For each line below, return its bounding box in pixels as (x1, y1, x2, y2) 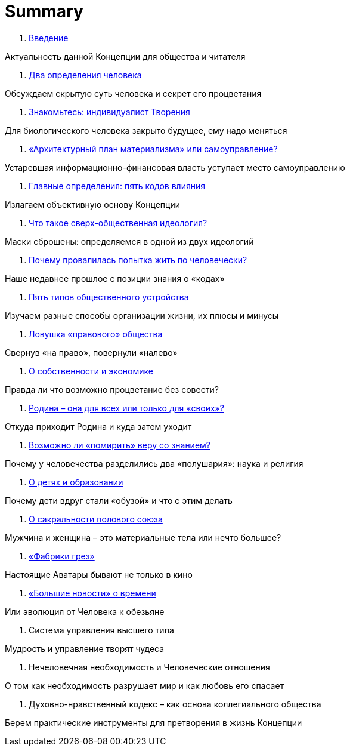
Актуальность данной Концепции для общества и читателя (5, 51, 246, 61)
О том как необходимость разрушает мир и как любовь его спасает (5, 680, 284, 691)
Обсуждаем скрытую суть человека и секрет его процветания (5, 88, 262, 99)
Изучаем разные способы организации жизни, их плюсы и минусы (5, 310, 279, 321)
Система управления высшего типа (29, 624, 174, 635)
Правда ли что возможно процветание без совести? (5, 384, 219, 395)
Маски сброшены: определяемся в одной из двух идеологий (5, 236, 254, 247)
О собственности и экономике (29, 365, 153, 376)
